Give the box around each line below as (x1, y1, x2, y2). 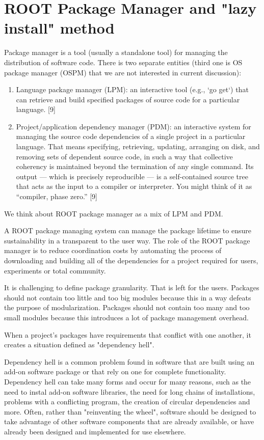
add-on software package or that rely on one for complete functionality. (4, 366, 226, 377)
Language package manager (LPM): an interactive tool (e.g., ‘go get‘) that (16, 84, 249, 95)
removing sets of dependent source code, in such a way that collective (16, 151, 233, 161)
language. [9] (16, 104, 56, 115)
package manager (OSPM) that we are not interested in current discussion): (4, 67, 242, 77)
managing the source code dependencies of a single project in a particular (16, 131, 246, 142)
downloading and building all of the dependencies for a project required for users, (4, 255, 258, 265)
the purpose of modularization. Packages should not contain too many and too (4, 302, 250, 313)
